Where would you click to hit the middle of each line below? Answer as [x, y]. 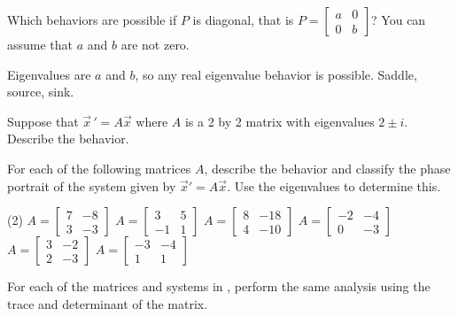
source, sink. [41, 92]
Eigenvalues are [49, 74]
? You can [399, 19]
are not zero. [155, 44]
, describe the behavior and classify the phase [327, 168]
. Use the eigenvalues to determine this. [334, 185]
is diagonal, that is [243, 19]
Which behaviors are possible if [92, 19]
